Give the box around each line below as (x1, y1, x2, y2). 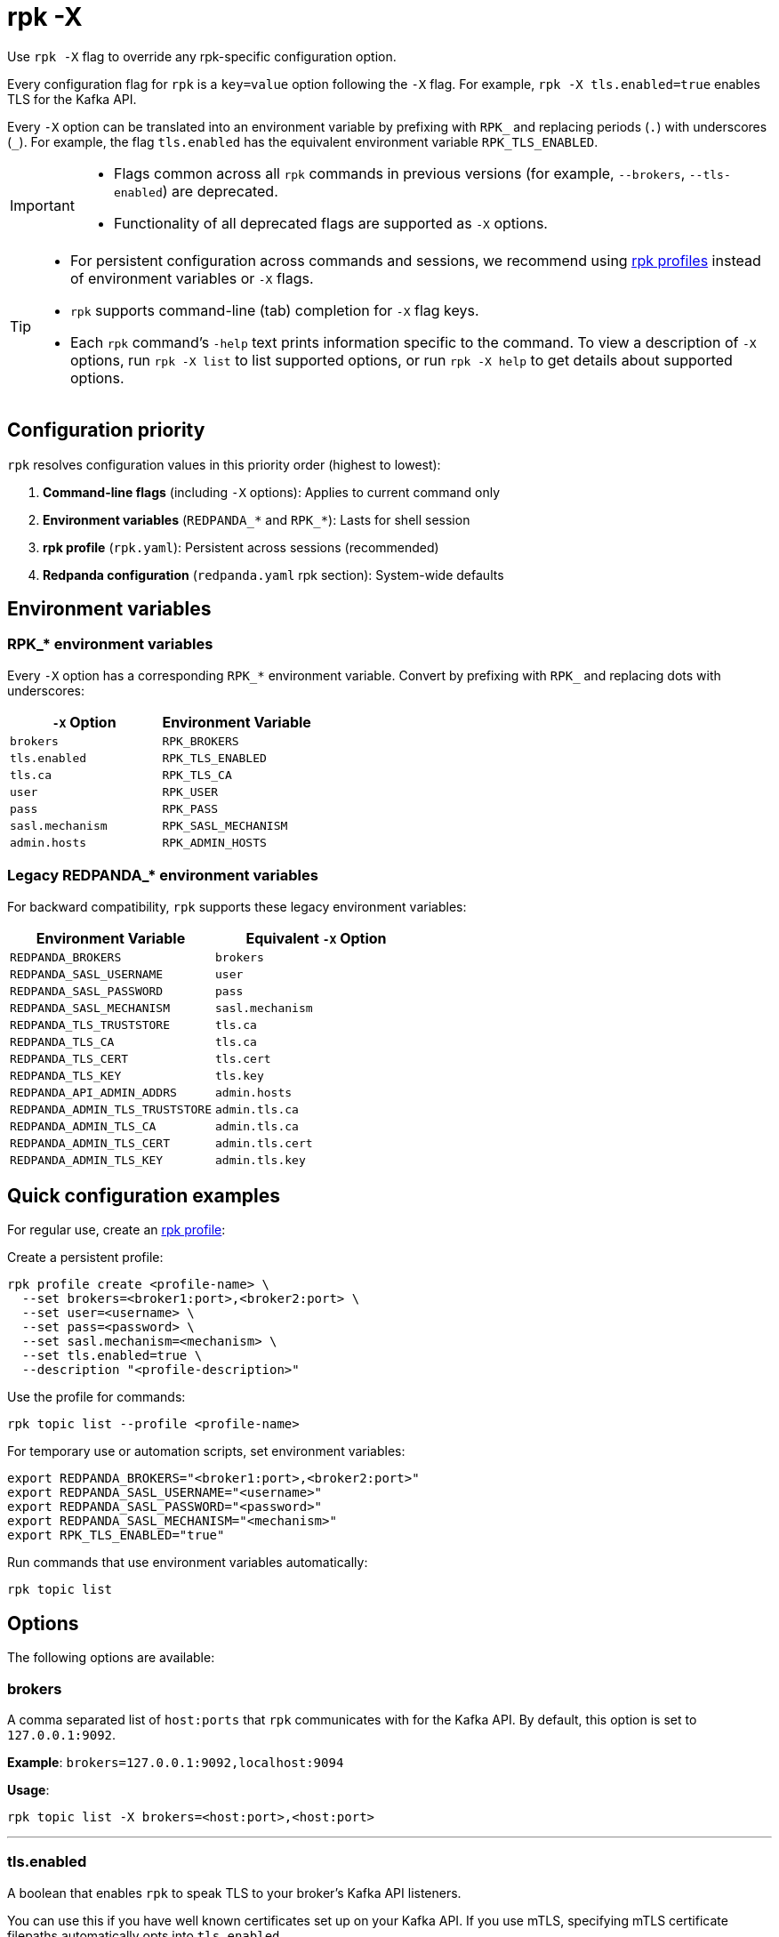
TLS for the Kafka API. (7, 91, 137, 107)
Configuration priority (7, 419, 205, 442)
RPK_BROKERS (162, 734, 239, 748)
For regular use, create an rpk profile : (7, 1222, 226, 1238)
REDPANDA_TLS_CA (10, 1034, 115, 1049)
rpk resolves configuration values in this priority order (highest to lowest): (7, 456, 441, 472)
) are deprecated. (162, 181, 278, 200)
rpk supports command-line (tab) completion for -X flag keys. (70, 301, 479, 319)
